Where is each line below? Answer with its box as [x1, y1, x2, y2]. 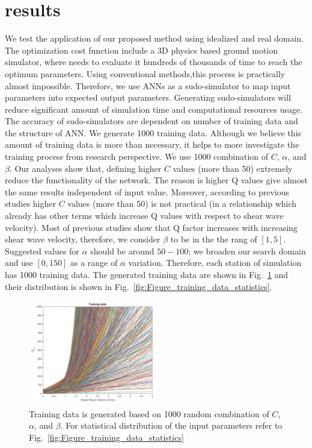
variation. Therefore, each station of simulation [128, 256, 302, 269]
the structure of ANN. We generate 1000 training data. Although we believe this [5, 126, 302, 139]
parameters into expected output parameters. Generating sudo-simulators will [5, 91, 291, 104]
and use [5, 256, 33, 269]
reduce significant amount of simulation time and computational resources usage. [5, 103, 303, 115]
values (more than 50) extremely [173, 162, 293, 174]
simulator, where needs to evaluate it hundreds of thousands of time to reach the [5, 55, 302, 68]
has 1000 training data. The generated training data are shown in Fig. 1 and [5, 268, 289, 280]
